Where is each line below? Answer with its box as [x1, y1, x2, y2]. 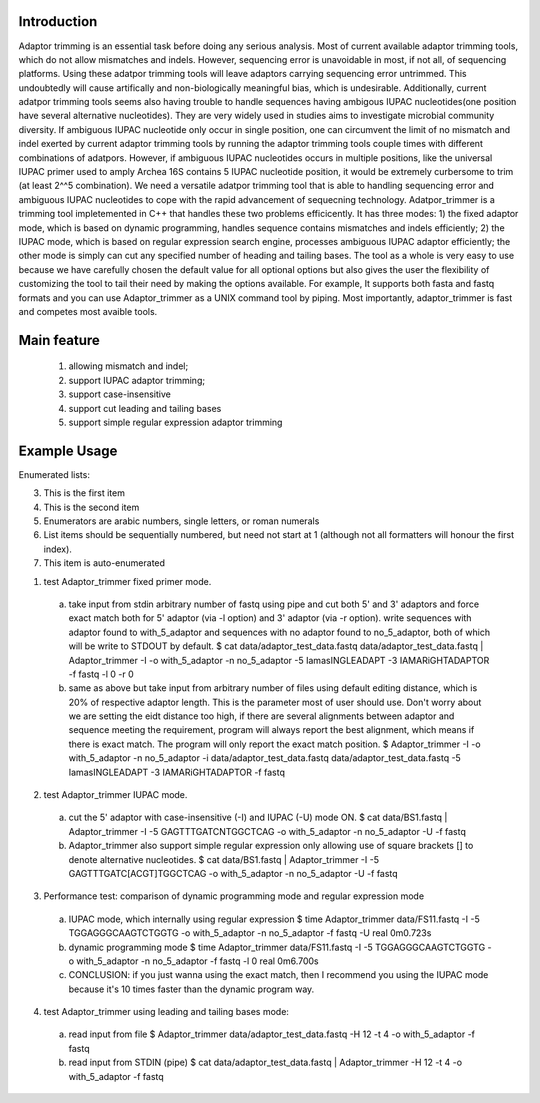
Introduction [18, 13, 98, 30]
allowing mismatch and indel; [68, 360, 189, 372]
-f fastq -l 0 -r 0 [68, 668, 134, 680]
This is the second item [43, 501, 140, 513]
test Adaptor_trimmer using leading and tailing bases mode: [43, 1006, 290, 1018]
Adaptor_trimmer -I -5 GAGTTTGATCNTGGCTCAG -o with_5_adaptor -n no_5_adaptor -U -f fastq [68, 825, 467, 837]
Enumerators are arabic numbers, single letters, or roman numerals [43, 515, 320, 527]
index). [43, 543, 72, 555]
